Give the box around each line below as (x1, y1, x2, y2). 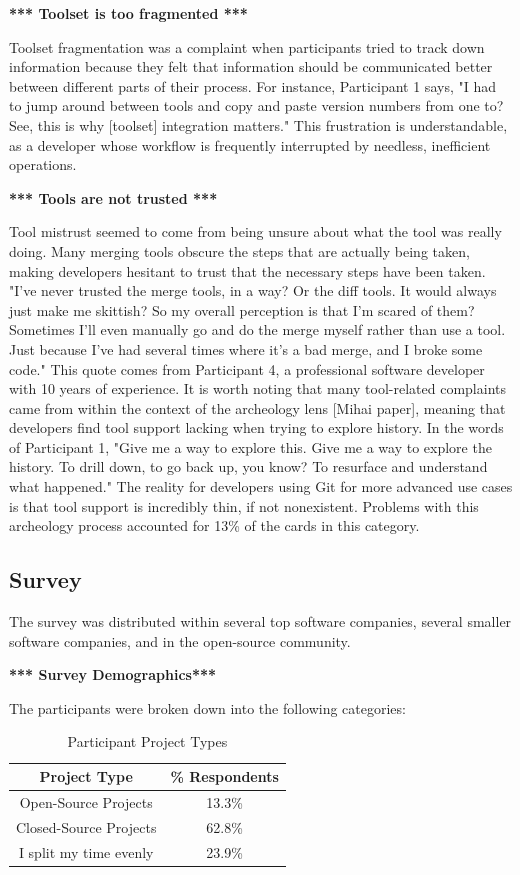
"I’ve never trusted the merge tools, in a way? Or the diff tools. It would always (9, 280, 497, 301)
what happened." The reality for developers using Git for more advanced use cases (9, 476, 513, 497)
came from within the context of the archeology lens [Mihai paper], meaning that (9, 397, 506, 418)
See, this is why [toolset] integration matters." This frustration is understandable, (9, 114, 508, 135)
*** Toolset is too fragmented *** (9, 3, 248, 23)
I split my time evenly (18, 841, 154, 862)
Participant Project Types (67, 731, 228, 752)
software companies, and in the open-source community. (9, 630, 351, 651)
